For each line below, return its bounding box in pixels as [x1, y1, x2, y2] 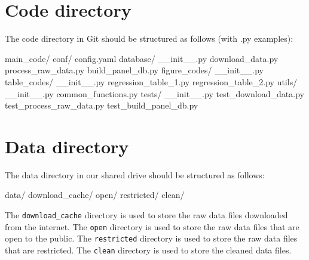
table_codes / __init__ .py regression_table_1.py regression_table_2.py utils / [5, 75, 298, 88]
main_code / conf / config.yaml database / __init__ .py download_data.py [5, 52, 279, 64]
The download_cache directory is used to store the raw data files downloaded [5, 209, 288, 221]
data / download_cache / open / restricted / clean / [5, 188, 185, 201]
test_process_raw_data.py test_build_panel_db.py [5, 99, 198, 112]
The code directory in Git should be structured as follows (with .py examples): [5, 32, 293, 45]
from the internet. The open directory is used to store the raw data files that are [5, 220, 299, 233]
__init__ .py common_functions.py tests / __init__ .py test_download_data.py [5, 87, 304, 100]
